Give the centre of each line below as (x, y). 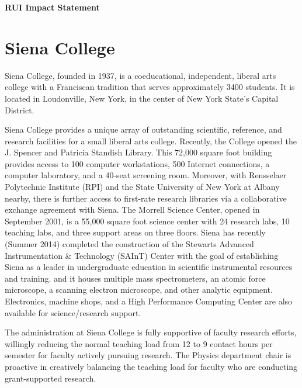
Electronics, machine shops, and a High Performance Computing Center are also (149, 301)
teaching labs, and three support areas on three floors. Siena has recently (135, 232)
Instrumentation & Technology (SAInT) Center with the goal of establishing (142, 255)
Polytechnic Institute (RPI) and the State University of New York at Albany (142, 187)
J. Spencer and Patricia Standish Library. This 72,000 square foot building (138, 152)
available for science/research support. (73, 312)
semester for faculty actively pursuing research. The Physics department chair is (148, 355)
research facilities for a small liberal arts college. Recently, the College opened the (151, 141)
